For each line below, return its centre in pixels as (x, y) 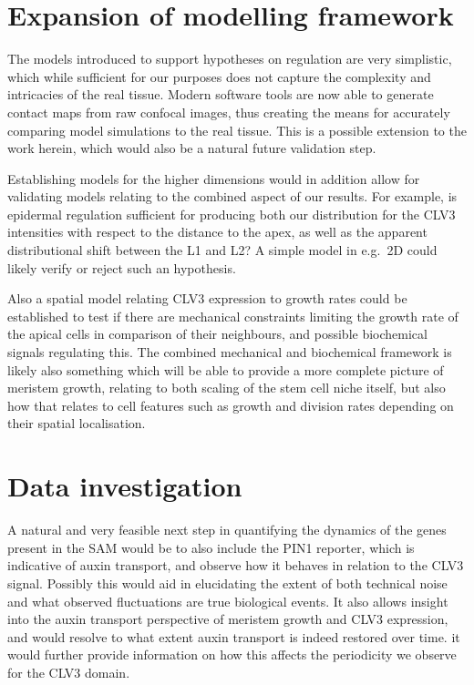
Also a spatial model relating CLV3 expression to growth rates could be (207, 298)
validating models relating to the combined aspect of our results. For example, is (232, 196)
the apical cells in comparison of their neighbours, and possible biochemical (217, 334)
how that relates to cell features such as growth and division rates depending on (231, 405)
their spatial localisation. (77, 423)
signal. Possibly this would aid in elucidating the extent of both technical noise (227, 583)
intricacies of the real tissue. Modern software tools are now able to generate (221, 94)
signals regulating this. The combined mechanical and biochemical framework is (230, 352)
